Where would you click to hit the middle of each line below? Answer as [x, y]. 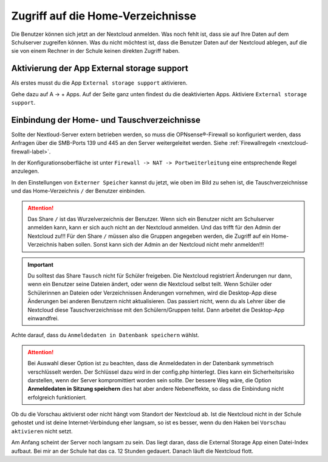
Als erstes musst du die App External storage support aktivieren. [99, 83]
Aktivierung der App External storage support [100, 68]
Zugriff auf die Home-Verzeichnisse [104, 16]
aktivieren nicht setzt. [42, 431]
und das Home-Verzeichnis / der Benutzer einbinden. [78, 191]
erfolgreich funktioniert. [57, 397]
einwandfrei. [43, 318]
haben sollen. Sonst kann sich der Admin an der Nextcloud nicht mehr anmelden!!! [161, 245]
